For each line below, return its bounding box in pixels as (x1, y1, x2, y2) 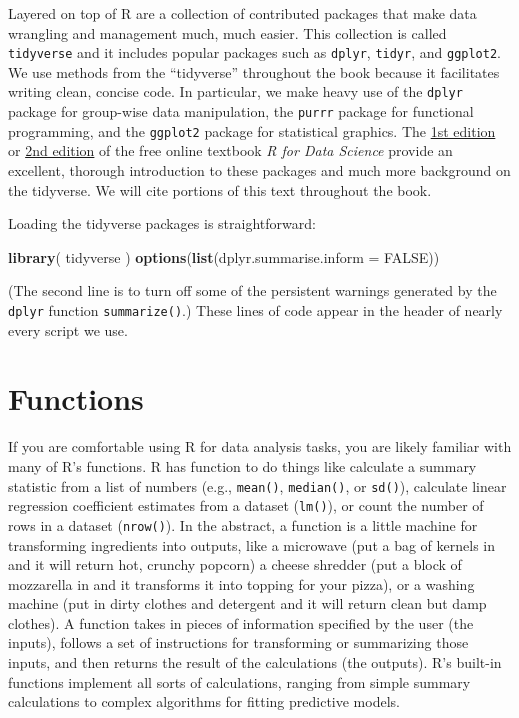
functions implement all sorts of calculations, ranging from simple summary (8, 671, 471, 692)
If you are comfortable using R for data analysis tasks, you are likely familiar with (8, 436, 512, 457)
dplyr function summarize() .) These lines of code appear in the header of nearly (8, 299, 503, 320)
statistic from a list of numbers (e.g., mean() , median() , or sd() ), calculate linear (8, 475, 507, 496)
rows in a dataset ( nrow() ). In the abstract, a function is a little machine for (8, 514, 478, 535)
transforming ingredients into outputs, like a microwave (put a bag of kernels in (8, 534, 496, 555)
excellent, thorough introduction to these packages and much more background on (8, 160, 511, 180)
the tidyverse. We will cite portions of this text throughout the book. (8, 179, 432, 200)
